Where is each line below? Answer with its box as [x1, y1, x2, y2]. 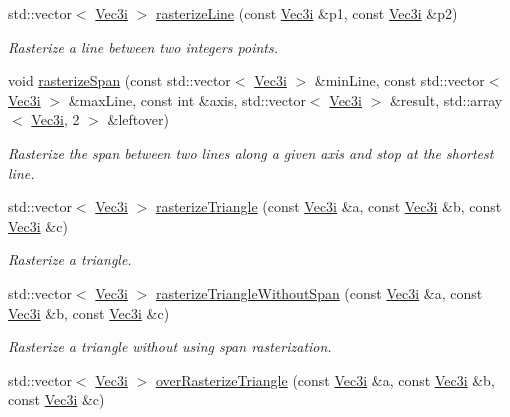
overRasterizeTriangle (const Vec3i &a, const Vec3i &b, [155, 369, 495, 390]
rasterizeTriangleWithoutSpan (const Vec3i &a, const [155, 282, 483, 303]
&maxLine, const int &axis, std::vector [68, 89, 306, 110]
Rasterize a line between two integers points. [8, 36, 278, 57]
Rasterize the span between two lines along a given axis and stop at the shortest [8, 142, 494, 163]
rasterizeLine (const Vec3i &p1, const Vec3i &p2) [155, 3, 458, 23]
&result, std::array [389, 89, 503, 110]
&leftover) [107, 109, 170, 130]
